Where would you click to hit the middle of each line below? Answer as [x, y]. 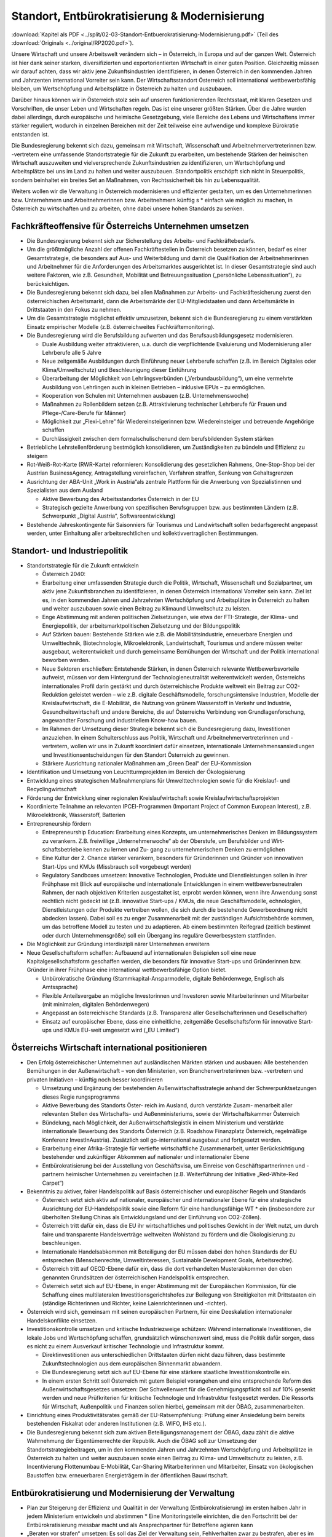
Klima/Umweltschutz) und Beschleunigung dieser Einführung [119, 369]
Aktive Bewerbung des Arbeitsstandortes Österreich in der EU [121, 499]
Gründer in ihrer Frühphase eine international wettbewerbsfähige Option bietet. [127, 970]
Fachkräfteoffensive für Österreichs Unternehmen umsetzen [130, 226]
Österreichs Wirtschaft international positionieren [109, 1047]
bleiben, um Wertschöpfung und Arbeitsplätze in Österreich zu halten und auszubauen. [122, 89]
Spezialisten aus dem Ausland [65, 490]
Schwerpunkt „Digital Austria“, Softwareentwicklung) [109, 516]
